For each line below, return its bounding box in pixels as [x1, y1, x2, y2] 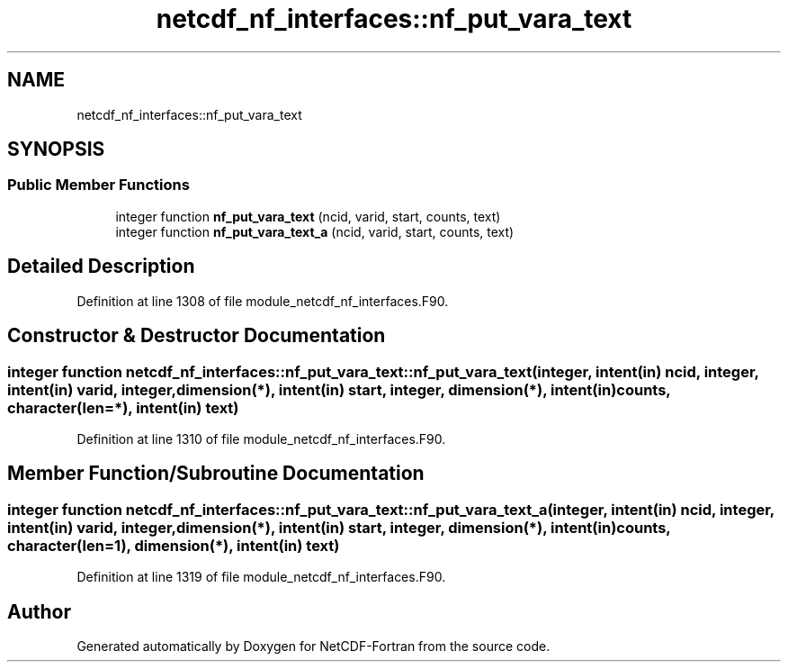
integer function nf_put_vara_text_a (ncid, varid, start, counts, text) [115, 223, 515, 240]
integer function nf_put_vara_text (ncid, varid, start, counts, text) [115, 208, 501, 224]
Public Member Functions [7, 176, 190, 194]
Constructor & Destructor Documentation [7, 324, 386, 348]
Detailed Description [7, 255, 195, 278]
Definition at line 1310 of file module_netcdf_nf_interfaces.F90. [76, 430, 446, 447]
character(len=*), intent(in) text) [7, 398, 239, 417]
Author [7, 600, 71, 623]
